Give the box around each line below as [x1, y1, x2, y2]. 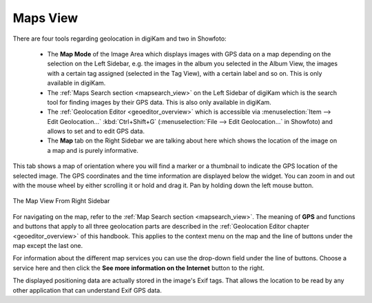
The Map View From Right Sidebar [12, 197, 110, 205]
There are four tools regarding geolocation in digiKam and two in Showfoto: [12, 34, 227, 43]
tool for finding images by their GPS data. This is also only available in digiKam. [47, 98, 271, 106]
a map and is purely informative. [47, 146, 139, 154]
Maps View [12, 10, 79, 25]
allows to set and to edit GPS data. [47, 127, 145, 136]
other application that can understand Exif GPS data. [12, 286, 162, 294]
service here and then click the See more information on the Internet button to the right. [12, 264, 265, 272]
